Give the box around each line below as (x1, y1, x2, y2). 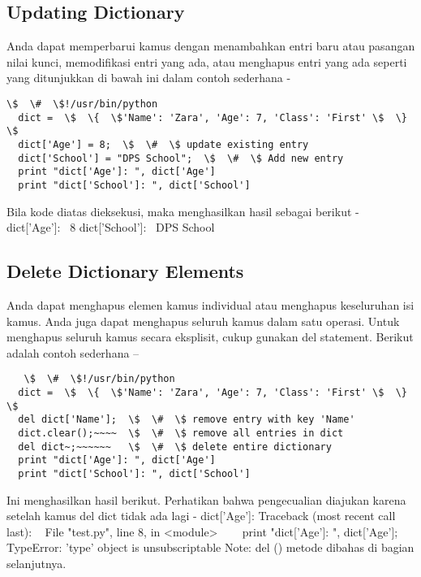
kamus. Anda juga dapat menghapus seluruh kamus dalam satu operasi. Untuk (6, 312, 400, 329)
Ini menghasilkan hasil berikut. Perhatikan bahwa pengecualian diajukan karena (6, 491, 406, 508)
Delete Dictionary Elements (6, 258, 244, 284)
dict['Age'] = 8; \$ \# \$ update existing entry (18, 138, 309, 150)
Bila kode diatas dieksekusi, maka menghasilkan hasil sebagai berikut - (6, 202, 359, 219)
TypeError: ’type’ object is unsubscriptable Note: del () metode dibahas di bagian (6, 539, 415, 556)
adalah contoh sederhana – (6, 344, 140, 361)
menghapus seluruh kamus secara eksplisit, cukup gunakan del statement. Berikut (6, 328, 414, 345)
